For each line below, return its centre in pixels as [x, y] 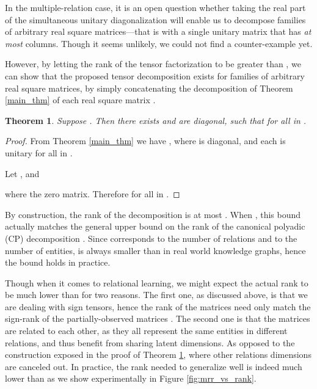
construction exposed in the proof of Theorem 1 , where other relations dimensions [158, 354]
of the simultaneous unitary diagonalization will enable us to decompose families [155, 19]
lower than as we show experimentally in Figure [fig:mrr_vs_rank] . [131, 378]
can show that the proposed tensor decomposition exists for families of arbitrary [155, 75]
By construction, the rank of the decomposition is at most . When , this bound [153, 214]
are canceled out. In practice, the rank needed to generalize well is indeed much [154, 366]
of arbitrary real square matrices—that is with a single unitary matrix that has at [158, 31]
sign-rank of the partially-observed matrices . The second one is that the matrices [158, 318]
